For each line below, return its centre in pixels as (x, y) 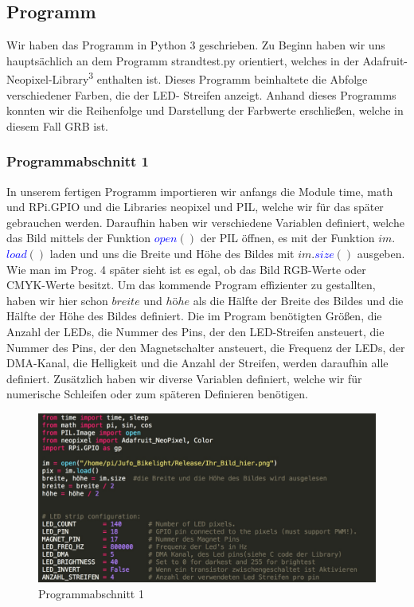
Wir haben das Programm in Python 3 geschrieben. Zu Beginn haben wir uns (196, 45)
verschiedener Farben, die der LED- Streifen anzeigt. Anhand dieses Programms (201, 94)
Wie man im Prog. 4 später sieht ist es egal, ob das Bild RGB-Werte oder (186, 269)
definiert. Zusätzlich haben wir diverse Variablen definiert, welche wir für (184, 378)
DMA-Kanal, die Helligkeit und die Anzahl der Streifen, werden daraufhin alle (197, 363)
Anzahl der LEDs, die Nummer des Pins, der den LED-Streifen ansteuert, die (195, 331)
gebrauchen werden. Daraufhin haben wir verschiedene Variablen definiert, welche (205, 222)
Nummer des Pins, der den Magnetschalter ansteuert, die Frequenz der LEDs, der (206, 347)
